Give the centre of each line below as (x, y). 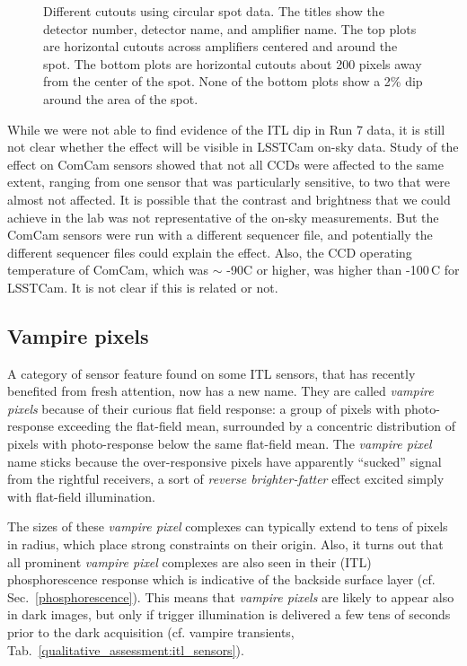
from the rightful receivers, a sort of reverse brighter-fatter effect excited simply (226, 479)
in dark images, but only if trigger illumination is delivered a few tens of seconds (229, 614)
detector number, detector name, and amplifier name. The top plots (230, 28)
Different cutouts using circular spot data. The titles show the (214, 11)
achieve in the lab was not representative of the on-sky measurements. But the (223, 217)
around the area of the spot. (121, 98)
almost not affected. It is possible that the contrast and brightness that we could (229, 199)
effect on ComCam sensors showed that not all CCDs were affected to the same (225, 164)
